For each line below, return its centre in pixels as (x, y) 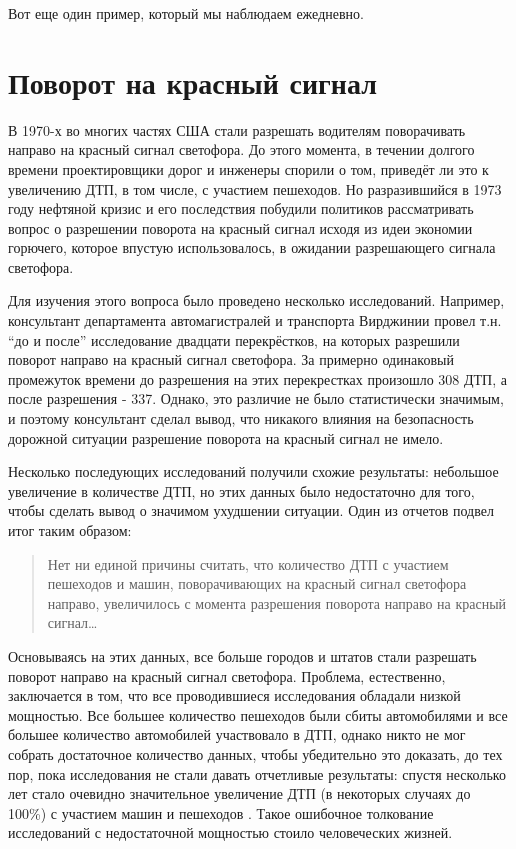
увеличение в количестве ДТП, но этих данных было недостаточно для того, (241, 490)
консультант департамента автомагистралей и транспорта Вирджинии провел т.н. (255, 320)
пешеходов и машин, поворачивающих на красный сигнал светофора (257, 583)
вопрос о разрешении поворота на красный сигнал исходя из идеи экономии (240, 227)
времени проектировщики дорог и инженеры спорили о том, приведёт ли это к (248, 168)
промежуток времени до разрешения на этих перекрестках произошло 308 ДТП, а (257, 378)
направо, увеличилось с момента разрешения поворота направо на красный (277, 602)
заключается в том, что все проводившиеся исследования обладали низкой (234, 695)
